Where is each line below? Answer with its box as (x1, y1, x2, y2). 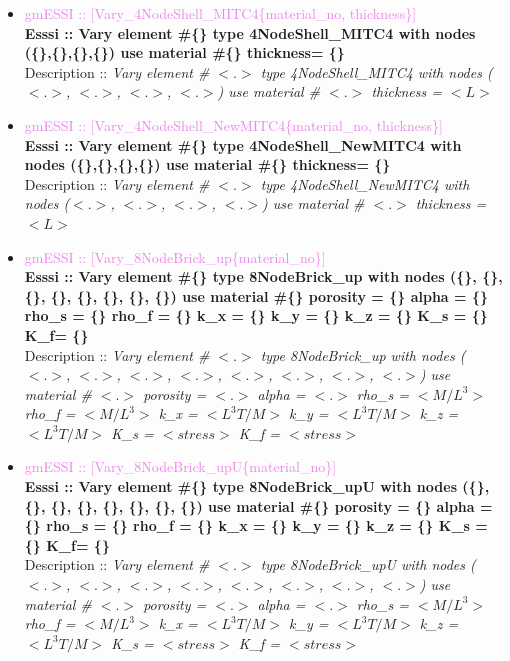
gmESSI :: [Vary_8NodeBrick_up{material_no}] (24, 246, 326, 267)
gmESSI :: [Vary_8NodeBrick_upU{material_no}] (24, 456, 337, 477)
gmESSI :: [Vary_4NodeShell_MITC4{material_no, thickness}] (24, 3, 417, 23)
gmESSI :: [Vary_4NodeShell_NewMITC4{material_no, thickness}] (24, 114, 443, 135)
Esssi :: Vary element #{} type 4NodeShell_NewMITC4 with (24, 134, 462, 155)
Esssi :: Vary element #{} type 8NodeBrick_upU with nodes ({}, (24, 476, 490, 497)
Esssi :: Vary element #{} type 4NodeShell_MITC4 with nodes (24, 22, 476, 43)
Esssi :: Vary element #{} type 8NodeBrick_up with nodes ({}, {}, (24, 266, 503, 287)
